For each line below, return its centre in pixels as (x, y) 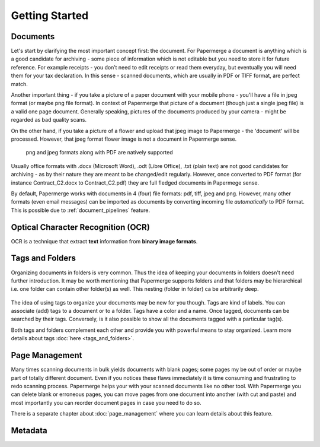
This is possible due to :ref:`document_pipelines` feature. (81, 210)
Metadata (29, 430)
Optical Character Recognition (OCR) (81, 227)
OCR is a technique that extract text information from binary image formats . (104, 241)
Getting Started (50, 15)
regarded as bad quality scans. (49, 120)
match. (19, 84)
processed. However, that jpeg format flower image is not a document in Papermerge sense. (124, 139)
